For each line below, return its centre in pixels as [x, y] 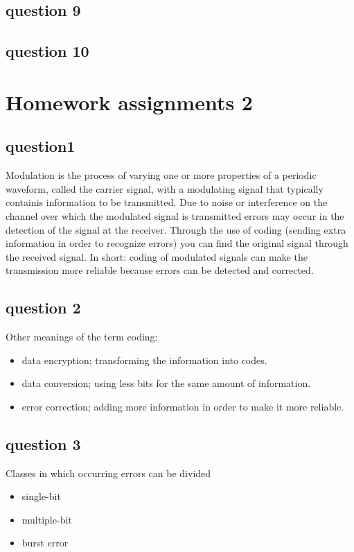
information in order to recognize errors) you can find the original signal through [177, 243]
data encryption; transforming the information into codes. [144, 360]
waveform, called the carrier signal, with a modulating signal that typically [165, 188]
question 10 [47, 51]
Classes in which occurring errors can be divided [108, 473]
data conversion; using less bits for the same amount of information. [166, 383]
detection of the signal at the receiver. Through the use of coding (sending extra [176, 229]
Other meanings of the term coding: [82, 337]
